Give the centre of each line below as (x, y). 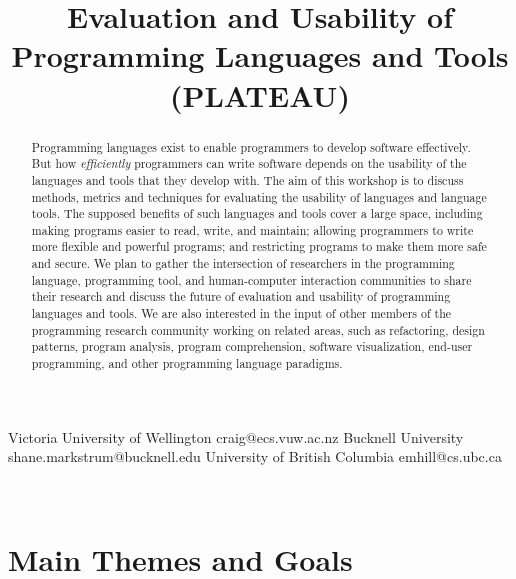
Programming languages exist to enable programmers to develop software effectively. (251, 146)
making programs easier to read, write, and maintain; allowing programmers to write (252, 229)
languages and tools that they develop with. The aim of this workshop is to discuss (247, 179)
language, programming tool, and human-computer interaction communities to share (251, 279)
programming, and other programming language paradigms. (187, 363)
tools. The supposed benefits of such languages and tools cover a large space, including (257, 213)
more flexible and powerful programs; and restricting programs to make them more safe (259, 246)
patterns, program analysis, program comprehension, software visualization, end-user (252, 346)
